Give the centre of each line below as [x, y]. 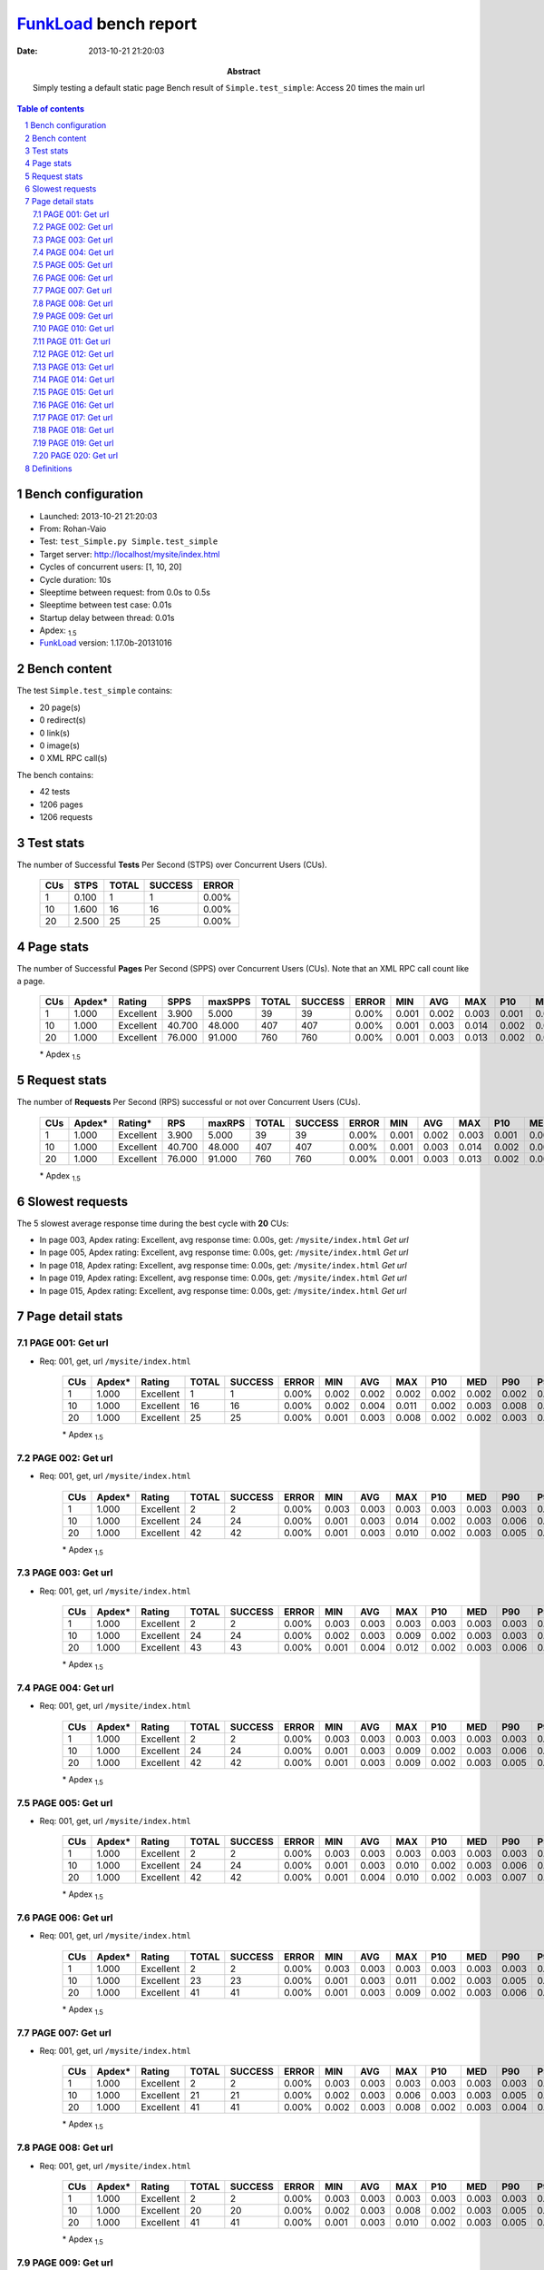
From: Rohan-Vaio [73, 528]
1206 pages [61, 804]
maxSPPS [229, 1002]
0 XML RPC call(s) [73, 758]
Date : [27, 51]
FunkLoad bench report [107, 24]
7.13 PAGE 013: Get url [73, 367]
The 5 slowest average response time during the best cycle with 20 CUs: [153, 1223]
